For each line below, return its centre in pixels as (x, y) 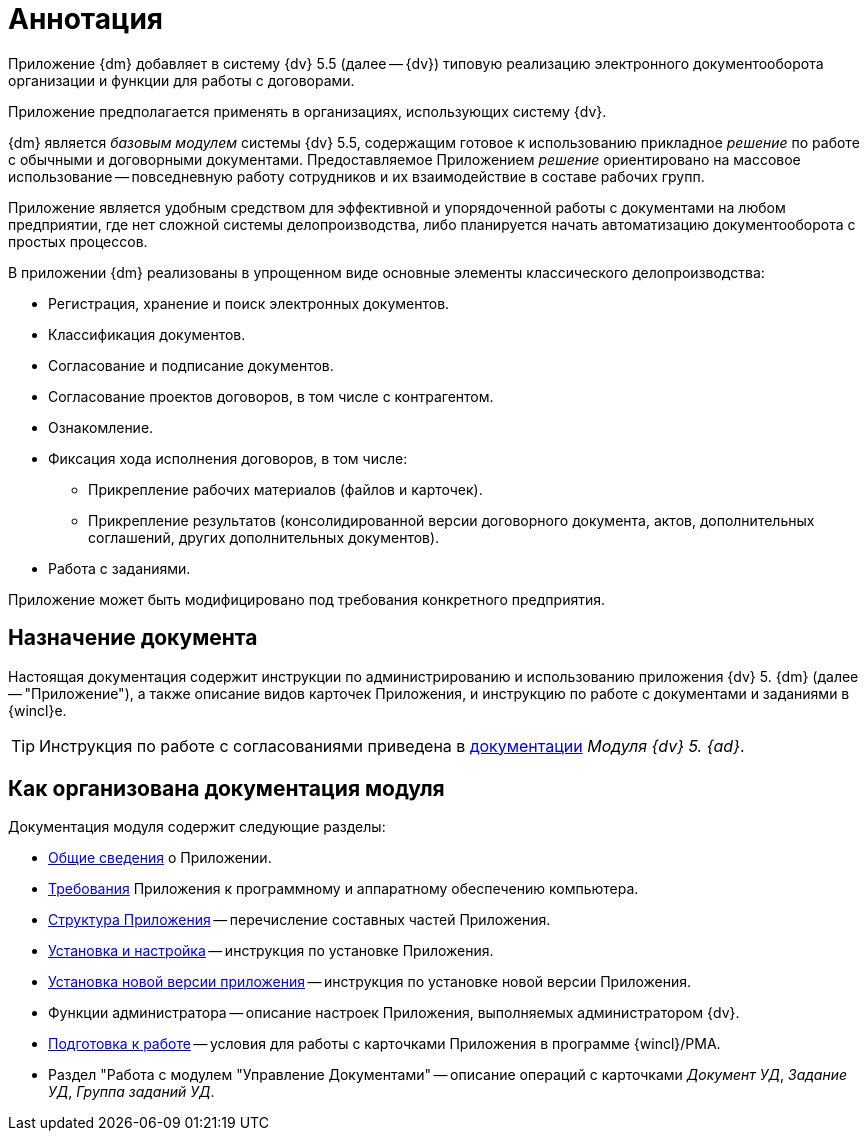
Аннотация (85, 19)
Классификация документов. (147, 334)
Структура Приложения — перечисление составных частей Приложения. (299, 920)
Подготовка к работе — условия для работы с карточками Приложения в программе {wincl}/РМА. (384, 1044)
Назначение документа (133, 638)
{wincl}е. (37, 710)
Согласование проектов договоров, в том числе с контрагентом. (271, 396)
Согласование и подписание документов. (191, 365)
